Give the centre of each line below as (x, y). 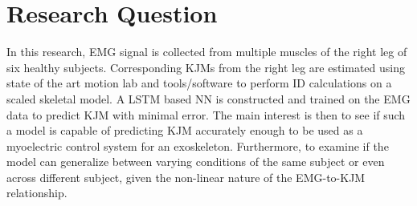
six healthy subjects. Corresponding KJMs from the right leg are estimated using (206, 67)
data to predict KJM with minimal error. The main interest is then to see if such (206, 114)
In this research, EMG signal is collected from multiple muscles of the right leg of (207, 52)
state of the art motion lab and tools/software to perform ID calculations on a (199, 83)
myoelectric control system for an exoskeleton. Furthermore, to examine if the (198, 145)
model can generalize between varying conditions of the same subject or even (196, 162)
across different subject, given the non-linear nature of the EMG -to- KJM (186, 177)
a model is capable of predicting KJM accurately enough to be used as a (185, 130)
